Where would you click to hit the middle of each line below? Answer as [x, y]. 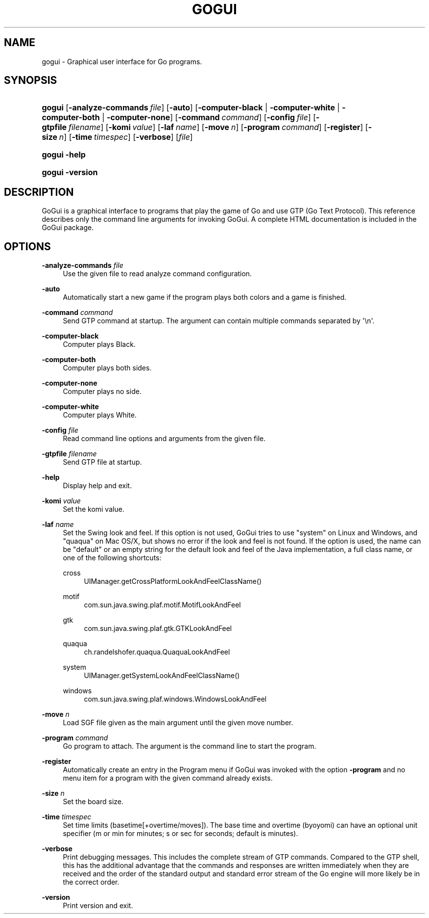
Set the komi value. [94, 509]
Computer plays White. [100, 415]
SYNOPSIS [31, 80]
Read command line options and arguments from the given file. [164, 439]
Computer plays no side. [102, 392]
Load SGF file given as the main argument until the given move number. [178, 723]
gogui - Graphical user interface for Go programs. [122, 61]
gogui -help [64, 155]
